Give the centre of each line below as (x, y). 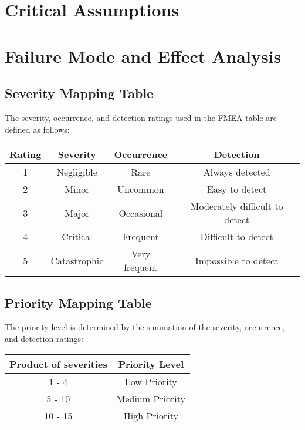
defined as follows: (37, 129)
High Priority (151, 415)
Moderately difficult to (237, 206)
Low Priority (151, 381)
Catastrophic (77, 260)
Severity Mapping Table (79, 93)
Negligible (77, 172)
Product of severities (58, 364)
